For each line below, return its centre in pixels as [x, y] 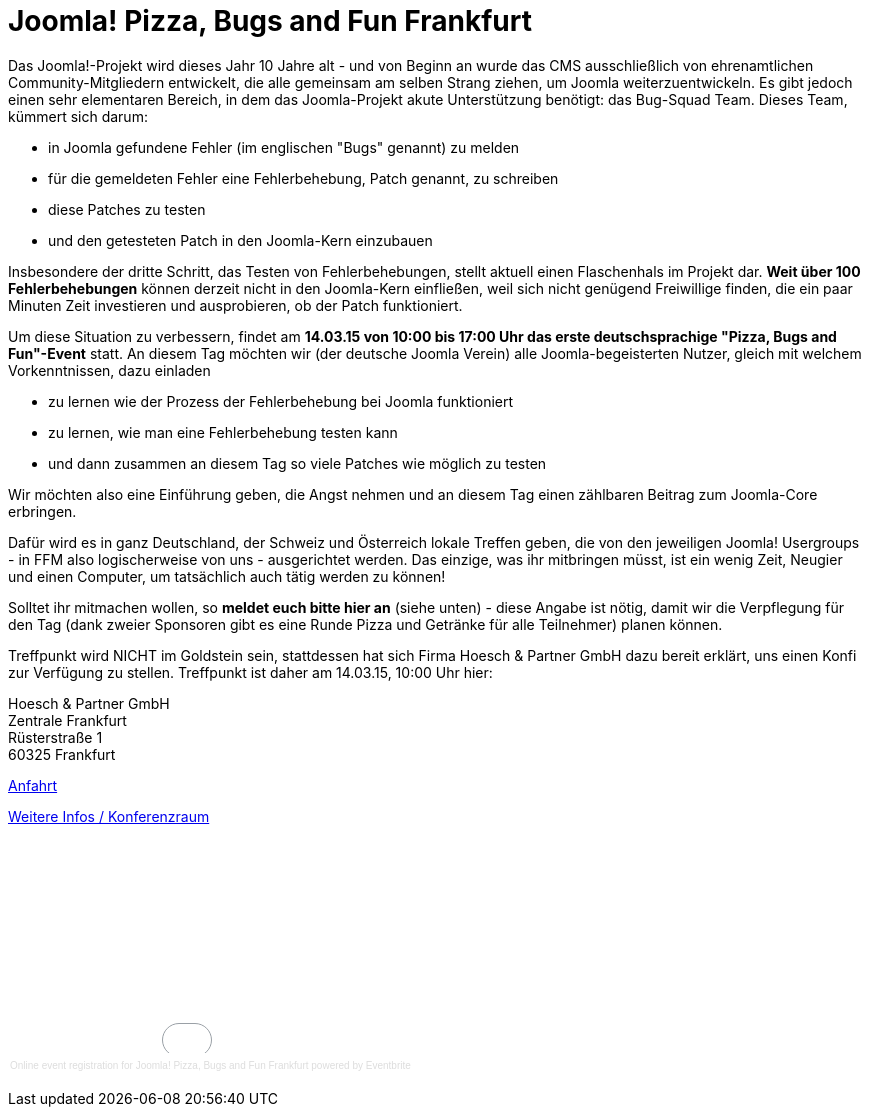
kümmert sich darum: [78, 116]
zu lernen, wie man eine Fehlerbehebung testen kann [223, 432]
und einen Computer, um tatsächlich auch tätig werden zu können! [227, 576]
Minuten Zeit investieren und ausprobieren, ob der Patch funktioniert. [235, 305]
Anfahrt [33, 785]
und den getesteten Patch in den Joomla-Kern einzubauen [240, 240]
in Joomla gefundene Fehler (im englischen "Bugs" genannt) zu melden [284, 147]
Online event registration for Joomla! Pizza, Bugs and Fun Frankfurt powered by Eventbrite [210, 1065]
